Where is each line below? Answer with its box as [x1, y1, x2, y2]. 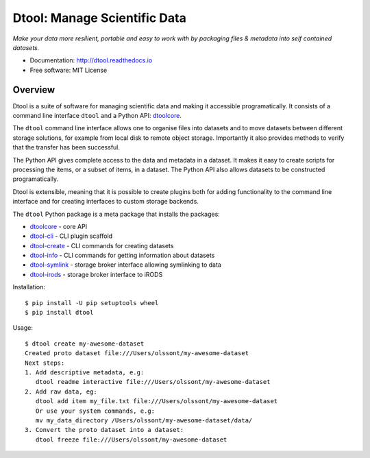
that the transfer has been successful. [12, 143, 120, 152]
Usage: [12, 324, 34, 332]
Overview [12, 84, 56, 95]
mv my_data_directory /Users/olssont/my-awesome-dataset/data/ [35, 416, 253, 424]
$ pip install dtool [25, 309, 94, 317]
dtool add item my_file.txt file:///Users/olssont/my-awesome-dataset [35, 398, 278, 405]
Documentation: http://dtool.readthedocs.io [29, 56, 153, 64]
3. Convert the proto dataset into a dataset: [25, 426, 184, 434]
